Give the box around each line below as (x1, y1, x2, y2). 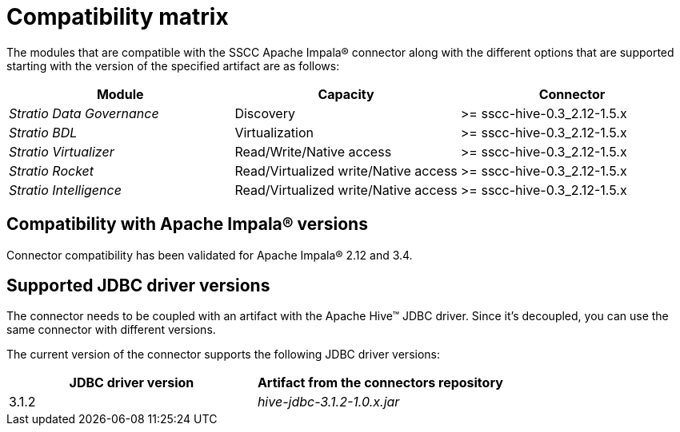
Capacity (318, 85, 374, 102)
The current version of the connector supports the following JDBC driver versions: (6, 347, 441, 362)
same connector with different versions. (6, 323, 216, 337)
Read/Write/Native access (234, 143, 392, 160)
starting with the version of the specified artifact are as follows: (6, 58, 340, 73)
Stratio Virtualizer (9, 143, 114, 160)
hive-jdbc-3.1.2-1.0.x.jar (257, 394, 400, 410)
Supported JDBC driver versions (6, 275, 270, 296)
